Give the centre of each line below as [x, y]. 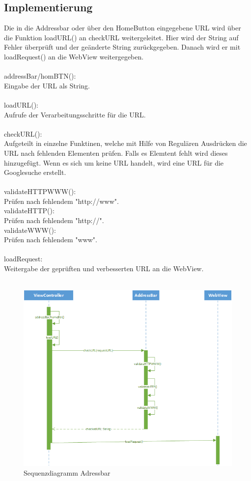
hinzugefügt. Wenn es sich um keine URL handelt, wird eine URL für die [114, 162]
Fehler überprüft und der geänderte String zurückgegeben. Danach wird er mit [122, 47]
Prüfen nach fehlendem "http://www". [61, 201]
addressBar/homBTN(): [40, 76]
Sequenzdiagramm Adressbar [67, 472]
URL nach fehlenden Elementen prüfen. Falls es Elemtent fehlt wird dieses [116, 153]
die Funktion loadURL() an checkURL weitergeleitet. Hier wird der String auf [121, 37]
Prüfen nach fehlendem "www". [51, 240]
